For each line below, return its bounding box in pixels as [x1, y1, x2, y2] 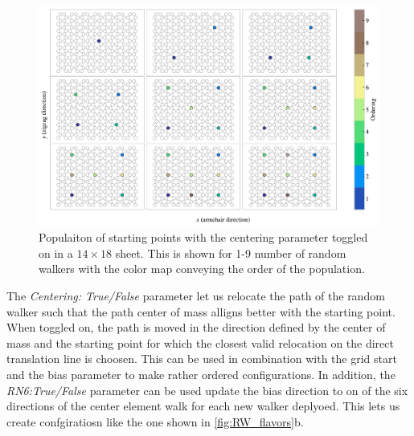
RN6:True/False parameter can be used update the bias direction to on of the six [6, 381, 408, 398]
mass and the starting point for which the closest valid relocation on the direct [6, 334, 394, 351]
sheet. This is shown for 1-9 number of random [115, 244, 346, 261]
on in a [39, 244, 73, 261]
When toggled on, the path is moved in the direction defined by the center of [6, 319, 386, 336]
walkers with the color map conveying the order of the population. [39, 260, 365, 277]
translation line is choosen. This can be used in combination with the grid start [6, 350, 397, 367]
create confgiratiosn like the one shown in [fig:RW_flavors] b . [6, 413, 304, 430]
